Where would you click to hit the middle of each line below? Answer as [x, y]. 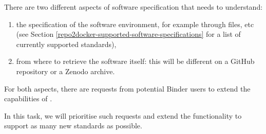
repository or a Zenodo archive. [65, 71]
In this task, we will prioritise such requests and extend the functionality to [123, 115]
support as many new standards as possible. [73, 126]
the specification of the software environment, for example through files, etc [135, 24]
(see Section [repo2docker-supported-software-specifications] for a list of [128, 34]
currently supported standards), [66, 44]
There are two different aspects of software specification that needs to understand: [134, 7]
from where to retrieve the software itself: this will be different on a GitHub [135, 61]
